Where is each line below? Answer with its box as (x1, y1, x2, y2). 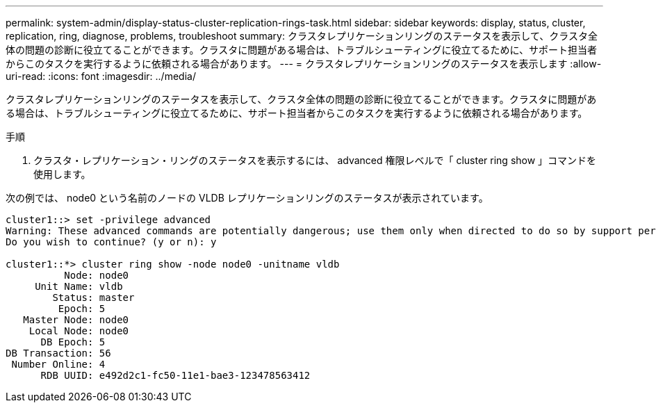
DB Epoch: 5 (40, 336, 106, 348)
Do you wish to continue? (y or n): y (6, 236, 217, 247)
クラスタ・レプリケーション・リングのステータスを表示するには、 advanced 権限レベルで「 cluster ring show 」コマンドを (33, 154, 597, 166)
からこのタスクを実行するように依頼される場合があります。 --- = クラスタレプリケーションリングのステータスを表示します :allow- (6, 58, 602, 70)
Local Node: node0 (28, 325, 129, 336)
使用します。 (33, 168, 91, 180)
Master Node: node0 (23, 314, 129, 325)
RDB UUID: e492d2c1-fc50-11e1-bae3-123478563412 (40, 370, 311, 381)
